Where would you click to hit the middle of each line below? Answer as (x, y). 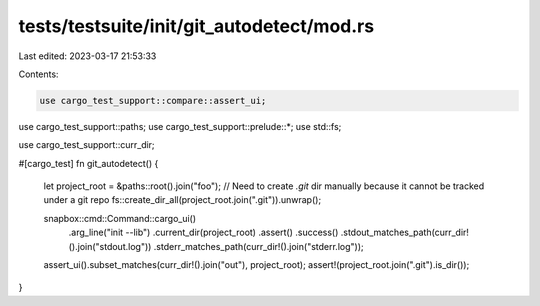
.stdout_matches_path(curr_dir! (405, 232)
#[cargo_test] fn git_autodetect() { (88, 163)
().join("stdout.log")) (110, 246)
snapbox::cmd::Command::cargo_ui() (120, 218)
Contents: (38, 74)
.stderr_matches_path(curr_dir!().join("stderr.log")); (258, 246)
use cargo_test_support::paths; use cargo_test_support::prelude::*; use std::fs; (180, 126)
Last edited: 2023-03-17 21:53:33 (87, 56)
